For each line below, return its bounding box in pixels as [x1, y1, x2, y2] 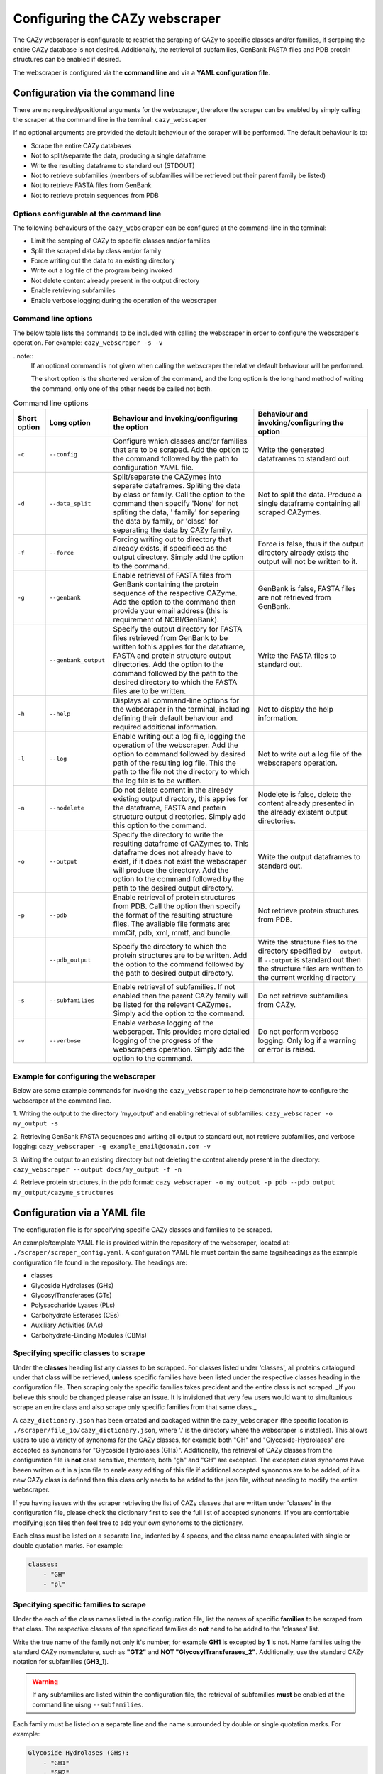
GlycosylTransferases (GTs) [30, 1291, 113, 1299]
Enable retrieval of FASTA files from [113, 571, 232, 580]
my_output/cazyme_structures [13, 1189, 115, 1196]
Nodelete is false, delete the [257, 790, 352, 800]
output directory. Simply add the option [113, 552, 244, 562]
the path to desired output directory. [113, 969, 234, 979]
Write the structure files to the [257, 937, 358, 947]
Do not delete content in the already [113, 785, 233, 795]
